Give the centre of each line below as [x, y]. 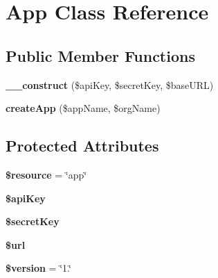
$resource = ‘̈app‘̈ [46, 174]
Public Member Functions [100, 55]
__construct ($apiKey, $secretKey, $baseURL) [110, 84]
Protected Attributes [82, 146]
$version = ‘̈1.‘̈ [38, 268]
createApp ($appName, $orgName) [83, 108]
